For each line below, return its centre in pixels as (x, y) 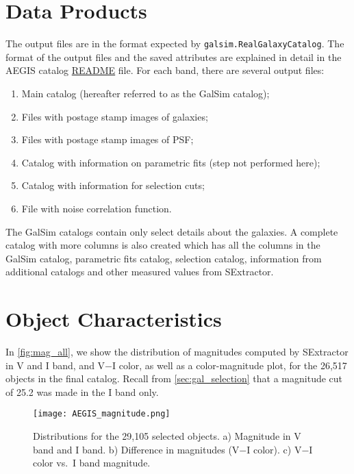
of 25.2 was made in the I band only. (82, 391)
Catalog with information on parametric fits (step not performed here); (171, 162)
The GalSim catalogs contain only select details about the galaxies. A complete (172, 231)
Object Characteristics (114, 319)
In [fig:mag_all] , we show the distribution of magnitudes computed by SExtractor (177, 352)
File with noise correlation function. (97, 208)
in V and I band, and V (55, 365)
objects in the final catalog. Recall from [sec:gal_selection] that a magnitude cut (174, 378)
